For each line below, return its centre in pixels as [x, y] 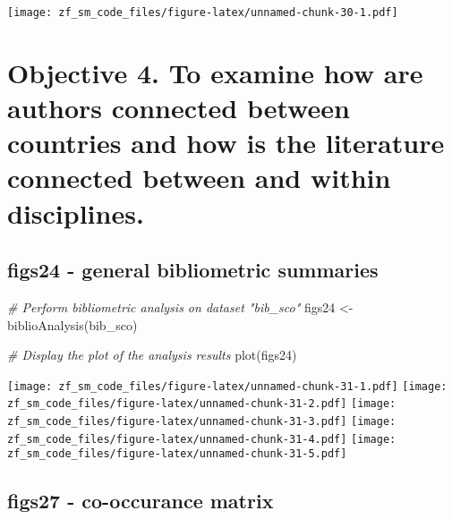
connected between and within [199, 178]
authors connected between [179, 108]
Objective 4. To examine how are [215, 72]
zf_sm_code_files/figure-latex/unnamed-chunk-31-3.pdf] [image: [202, 422]
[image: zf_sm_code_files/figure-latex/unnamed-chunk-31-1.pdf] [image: [227, 386]
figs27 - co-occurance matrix [141, 501]
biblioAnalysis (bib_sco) [72, 324]
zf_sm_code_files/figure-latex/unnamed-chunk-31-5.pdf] [177, 454]
